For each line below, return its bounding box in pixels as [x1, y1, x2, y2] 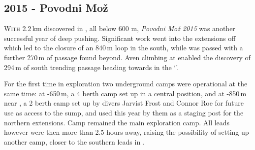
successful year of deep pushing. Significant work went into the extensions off [4, 33, 236, 43]
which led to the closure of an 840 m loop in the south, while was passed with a [4, 42, 243, 53]
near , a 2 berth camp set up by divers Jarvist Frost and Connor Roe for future [4, 98, 244, 108]
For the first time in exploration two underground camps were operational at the [4, 78, 248, 89]
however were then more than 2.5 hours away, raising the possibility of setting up [4, 127, 249, 137]
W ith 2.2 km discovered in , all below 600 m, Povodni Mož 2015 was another [4, 23, 235, 34]
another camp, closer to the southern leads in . [4, 136, 145, 147]
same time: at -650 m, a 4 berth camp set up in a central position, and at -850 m [4, 88, 247, 98]
